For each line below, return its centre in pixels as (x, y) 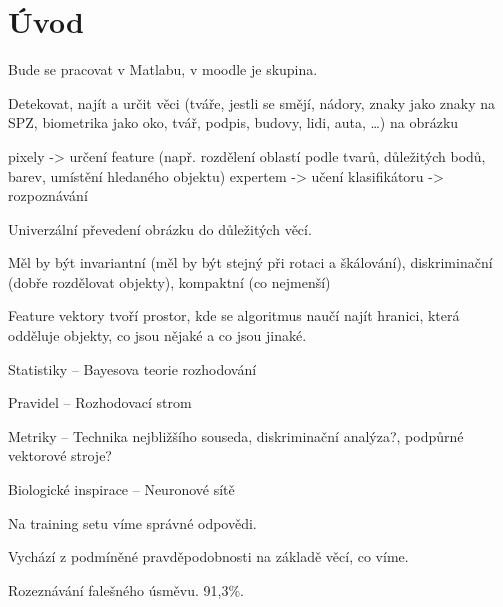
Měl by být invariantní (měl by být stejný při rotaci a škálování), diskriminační (250, 262)
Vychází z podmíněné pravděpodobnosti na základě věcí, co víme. (208, 556)
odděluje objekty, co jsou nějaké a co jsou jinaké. (157, 335)
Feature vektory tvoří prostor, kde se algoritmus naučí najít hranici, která (234, 315)
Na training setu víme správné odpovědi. (132, 522)
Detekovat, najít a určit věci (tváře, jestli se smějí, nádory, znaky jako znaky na (252, 102)
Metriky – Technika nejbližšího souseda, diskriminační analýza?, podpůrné (236, 435)
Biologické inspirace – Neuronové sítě (121, 489)
